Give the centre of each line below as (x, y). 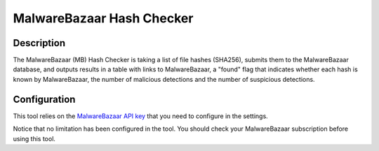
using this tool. (34, 138)
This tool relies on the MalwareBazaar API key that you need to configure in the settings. (140, 116)
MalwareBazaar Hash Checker (103, 18)
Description (39, 43)
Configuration (44, 99)
